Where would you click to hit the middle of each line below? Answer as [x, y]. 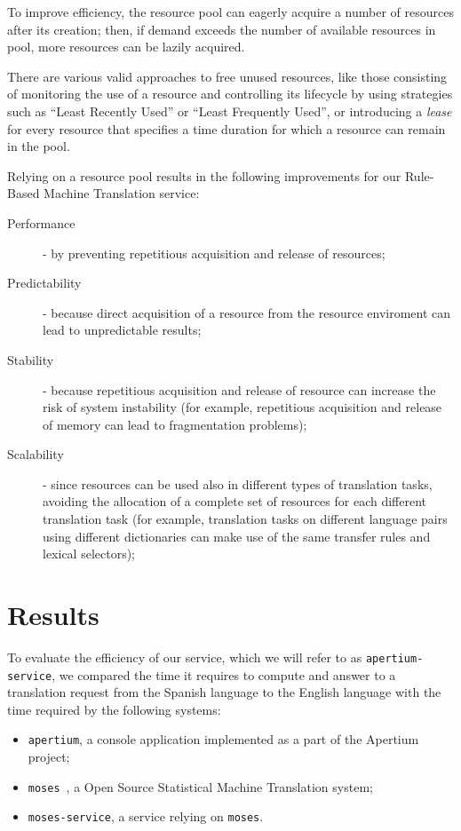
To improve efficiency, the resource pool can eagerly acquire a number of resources [230, 12]
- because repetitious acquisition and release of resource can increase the [239, 389]
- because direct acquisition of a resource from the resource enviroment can [247, 312]
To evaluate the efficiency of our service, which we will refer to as [185, 657]
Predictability [44, 283]
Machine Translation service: [122, 193]
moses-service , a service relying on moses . [146, 816]
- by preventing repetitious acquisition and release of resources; [214, 253]
